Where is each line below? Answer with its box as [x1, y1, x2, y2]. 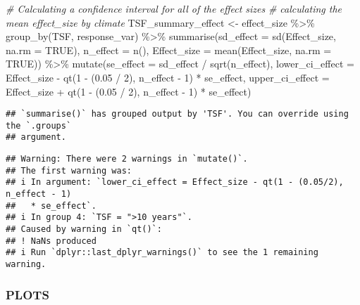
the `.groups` [6, 120, 72, 131]
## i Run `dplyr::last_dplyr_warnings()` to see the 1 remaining [6, 247, 318, 258]
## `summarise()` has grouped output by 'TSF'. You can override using [6, 109, 349, 119]
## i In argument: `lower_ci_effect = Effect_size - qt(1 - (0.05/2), [6, 177, 344, 188]
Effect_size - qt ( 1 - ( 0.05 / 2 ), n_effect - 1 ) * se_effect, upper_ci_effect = [6, 70, 330, 84]
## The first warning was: [6, 165, 132, 176]
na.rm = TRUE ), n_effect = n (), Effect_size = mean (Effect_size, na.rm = [6, 42, 332, 57]
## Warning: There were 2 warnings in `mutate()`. [6, 154, 248, 164]
